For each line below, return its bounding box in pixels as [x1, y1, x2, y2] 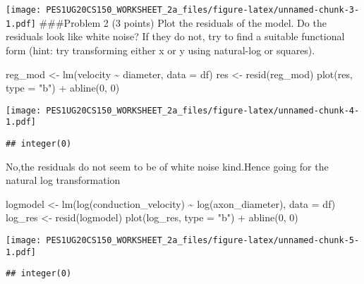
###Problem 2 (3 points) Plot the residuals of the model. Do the [39, 15, 327, 30]
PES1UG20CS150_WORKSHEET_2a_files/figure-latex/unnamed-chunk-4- [46, 105, 360, 116]
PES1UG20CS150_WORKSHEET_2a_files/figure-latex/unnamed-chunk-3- [46, 5, 360, 15]
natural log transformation [6, 173, 121, 187]
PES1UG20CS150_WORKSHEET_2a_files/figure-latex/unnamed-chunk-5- [46, 235, 360, 246]
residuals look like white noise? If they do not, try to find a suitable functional [6, 29, 345, 44]
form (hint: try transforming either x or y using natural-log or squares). [6, 42, 315, 57]
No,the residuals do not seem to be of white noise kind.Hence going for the [6, 159, 329, 173]
